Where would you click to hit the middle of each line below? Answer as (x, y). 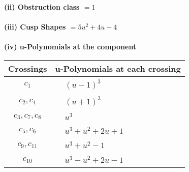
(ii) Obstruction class (42, 7)
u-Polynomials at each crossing (118, 68)
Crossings (28, 68)
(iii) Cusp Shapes (35, 27)
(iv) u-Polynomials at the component (70, 47)
